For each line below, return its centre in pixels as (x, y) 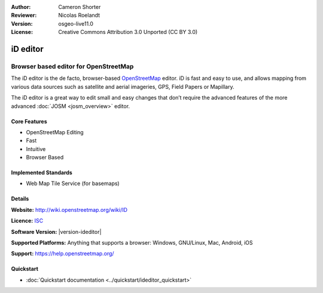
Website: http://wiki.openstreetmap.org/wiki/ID (69, 209)
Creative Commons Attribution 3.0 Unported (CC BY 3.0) (128, 32)
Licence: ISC (27, 221)
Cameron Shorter (80, 7)
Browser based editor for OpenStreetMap (72, 66)
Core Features (29, 121)
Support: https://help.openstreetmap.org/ (63, 254)
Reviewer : (24, 16)
